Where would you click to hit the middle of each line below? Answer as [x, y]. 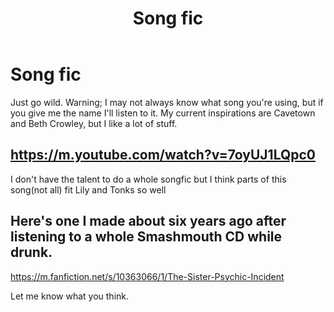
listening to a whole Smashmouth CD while [146, 237]
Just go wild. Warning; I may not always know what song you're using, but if [167, 102]
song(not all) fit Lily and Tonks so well [88, 189]
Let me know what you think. [70, 296]
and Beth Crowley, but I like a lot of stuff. [94, 123]
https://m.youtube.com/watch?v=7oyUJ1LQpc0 [163, 155]
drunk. [31, 252]
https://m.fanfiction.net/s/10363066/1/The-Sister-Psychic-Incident [147, 276]
